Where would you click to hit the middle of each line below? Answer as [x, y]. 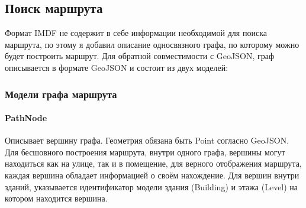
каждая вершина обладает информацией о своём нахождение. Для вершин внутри [152, 175]
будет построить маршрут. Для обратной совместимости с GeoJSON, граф [140, 56]
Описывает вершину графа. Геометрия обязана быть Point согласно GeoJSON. [147, 140]
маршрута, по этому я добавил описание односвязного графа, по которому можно [152, 44]
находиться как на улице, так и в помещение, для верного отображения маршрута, [153, 163]
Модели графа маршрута [61, 94]
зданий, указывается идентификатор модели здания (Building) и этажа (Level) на [152, 186]
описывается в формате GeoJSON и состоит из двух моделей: [117, 67]
